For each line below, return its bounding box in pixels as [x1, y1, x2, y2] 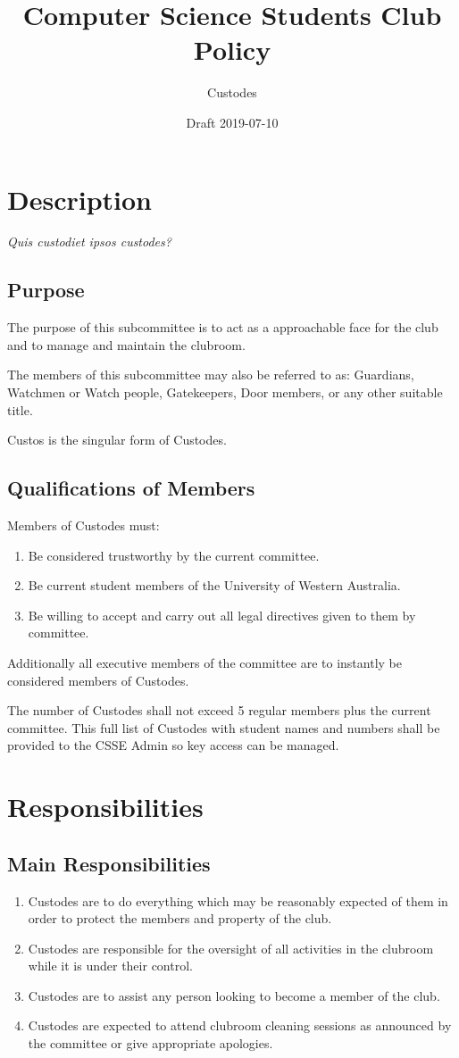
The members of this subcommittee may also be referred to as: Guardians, [7, 365, 414, 384]
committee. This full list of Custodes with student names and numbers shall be [7, 718, 440, 737]
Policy [193, 31, 271, 68]
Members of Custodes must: [7, 516, 160, 534]
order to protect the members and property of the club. [28, 909, 332, 928]
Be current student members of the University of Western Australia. [28, 576, 401, 595]
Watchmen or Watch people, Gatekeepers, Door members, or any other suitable [7, 383, 443, 402]
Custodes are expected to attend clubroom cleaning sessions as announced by [28, 1016, 452, 1035]
